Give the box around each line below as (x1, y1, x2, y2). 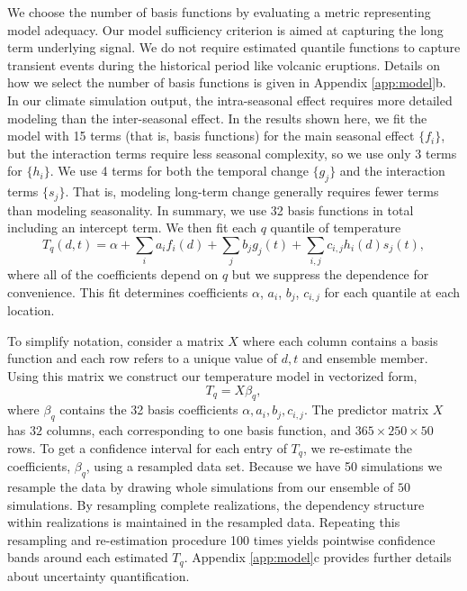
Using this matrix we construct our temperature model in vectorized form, (7, 366, 418, 385)
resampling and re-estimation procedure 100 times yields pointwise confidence (7, 530, 436, 549)
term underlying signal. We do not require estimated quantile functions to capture (7, 38, 461, 57)
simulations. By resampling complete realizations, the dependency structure (7, 495, 425, 514)
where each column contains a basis (242, 331, 438, 350)
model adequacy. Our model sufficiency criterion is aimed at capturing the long (7, 20, 444, 39)
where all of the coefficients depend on (7, 265, 219, 284)
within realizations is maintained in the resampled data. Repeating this (7, 513, 400, 532)
